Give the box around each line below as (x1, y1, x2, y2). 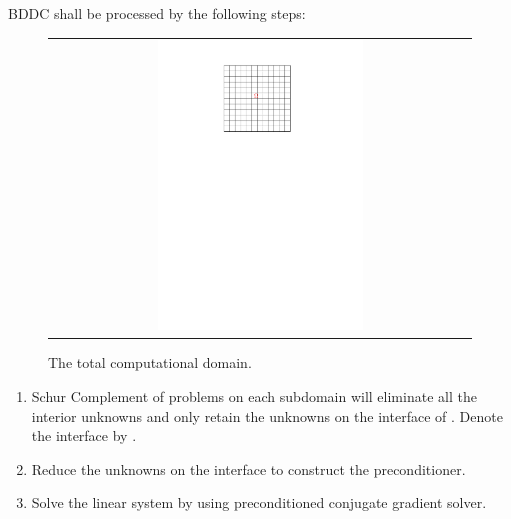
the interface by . (31, 425, 137, 446)
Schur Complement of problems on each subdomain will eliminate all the (31, 386, 477, 407)
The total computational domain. (48, 352, 252, 373)
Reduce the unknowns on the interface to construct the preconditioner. (31, 458, 466, 479)
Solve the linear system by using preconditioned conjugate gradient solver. (31, 492, 487, 513)
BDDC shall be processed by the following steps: (8, 3, 306, 23)
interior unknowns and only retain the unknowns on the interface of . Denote (31, 405, 503, 426)
